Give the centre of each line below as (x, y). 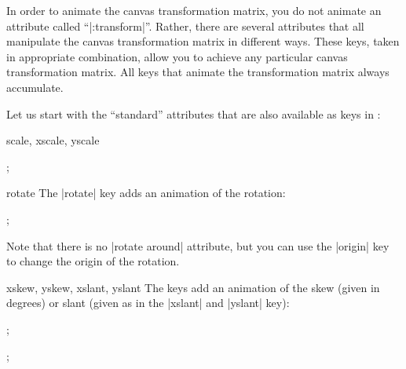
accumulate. (35, 87)
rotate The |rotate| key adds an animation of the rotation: (146, 193)
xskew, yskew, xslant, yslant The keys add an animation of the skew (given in (193, 287)
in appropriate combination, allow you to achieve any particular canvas (177, 56)
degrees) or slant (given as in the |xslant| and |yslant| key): (148, 303)
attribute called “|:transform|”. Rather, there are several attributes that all (185, 26)
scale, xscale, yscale (53, 140)
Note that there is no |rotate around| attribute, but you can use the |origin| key (198, 245)
